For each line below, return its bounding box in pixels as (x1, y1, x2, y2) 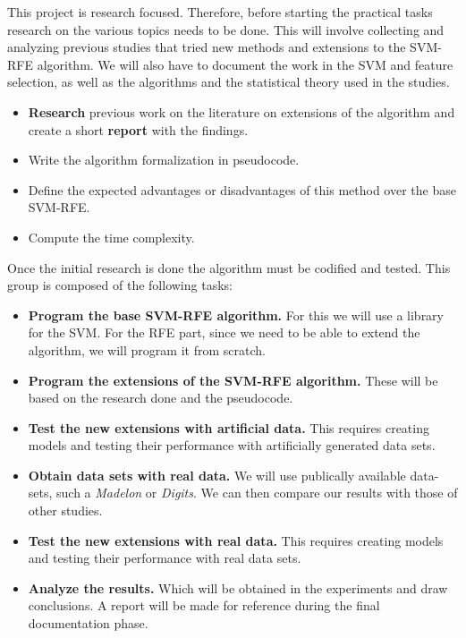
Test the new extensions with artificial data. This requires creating (28, 418, 429, 437)
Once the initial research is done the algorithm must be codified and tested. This (7, 258, 451, 276)
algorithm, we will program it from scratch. (28, 340, 266, 359)
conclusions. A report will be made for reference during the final (28, 596, 380, 615)
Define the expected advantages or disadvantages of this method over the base (28, 180, 456, 199)
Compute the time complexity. (28, 227, 195, 246)
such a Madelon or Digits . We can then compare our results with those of (56, 483, 458, 502)
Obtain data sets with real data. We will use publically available (28, 465, 406, 484)
